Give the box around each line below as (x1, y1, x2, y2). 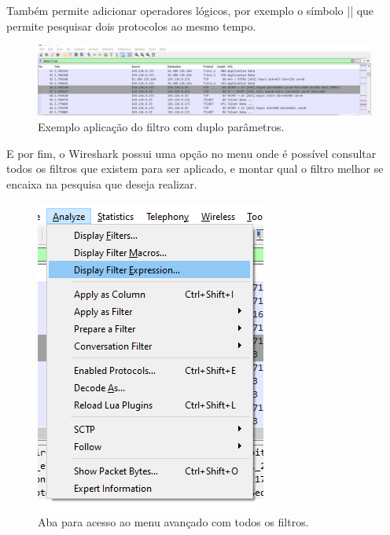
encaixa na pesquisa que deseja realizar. (6, 175, 197, 192)
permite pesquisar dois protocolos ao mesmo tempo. (6, 17, 256, 34)
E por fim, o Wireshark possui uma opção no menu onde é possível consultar (6, 145, 377, 161)
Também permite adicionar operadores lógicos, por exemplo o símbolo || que (6, 2, 374, 18)
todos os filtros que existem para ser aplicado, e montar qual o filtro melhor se (6, 160, 384, 177)
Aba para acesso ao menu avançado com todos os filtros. (38, 514, 309, 530)
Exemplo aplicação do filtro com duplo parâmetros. (38, 119, 285, 135)
